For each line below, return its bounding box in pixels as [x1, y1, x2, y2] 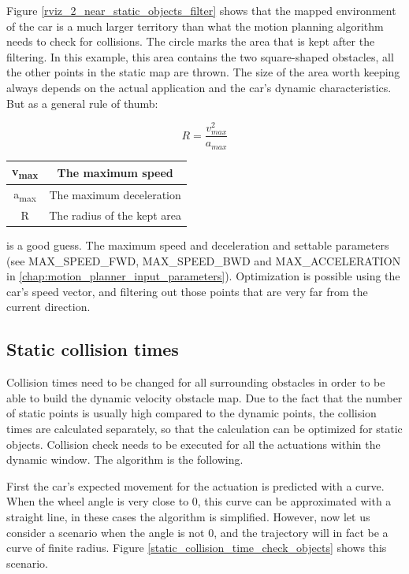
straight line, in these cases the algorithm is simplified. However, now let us [6, 509, 370, 525]
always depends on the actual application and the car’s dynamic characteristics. [6, 79, 392, 95]
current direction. [6, 298, 91, 315]
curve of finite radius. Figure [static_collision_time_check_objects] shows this [6, 539, 387, 556]
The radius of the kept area [49, 207, 182, 223]
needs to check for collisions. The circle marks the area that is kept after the [6, 33, 375, 50]
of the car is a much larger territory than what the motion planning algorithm [6, 17, 384, 34]
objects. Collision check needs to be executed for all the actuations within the [6, 435, 381, 452]
